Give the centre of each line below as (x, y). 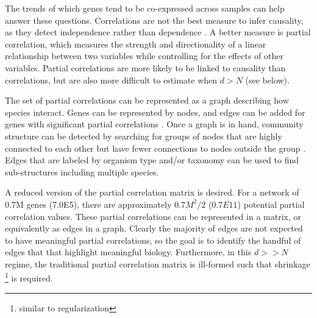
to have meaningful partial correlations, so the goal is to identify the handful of (153, 240)
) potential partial (271, 204)
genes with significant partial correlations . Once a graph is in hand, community (154, 124)
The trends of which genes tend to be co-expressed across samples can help (145, 8)
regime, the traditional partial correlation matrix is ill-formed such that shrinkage (158, 263)
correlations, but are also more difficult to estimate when (111, 79)
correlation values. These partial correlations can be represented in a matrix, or (153, 216)
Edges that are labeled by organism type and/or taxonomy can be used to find (152, 160)
